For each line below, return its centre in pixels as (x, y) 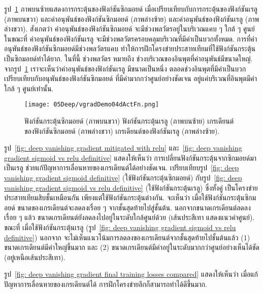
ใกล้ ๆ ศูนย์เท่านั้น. (29, 88)
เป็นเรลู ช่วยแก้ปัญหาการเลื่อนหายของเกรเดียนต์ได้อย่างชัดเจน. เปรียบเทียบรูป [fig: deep (122, 168)
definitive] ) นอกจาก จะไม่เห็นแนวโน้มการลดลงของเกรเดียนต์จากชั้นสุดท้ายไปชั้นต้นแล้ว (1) (127, 237)
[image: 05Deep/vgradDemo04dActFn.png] (92, 105)
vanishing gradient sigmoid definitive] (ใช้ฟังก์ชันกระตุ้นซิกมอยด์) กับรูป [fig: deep (123, 177)
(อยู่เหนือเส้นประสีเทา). (35, 257)
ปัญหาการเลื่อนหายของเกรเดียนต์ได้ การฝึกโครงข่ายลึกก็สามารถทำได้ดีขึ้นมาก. (106, 284)
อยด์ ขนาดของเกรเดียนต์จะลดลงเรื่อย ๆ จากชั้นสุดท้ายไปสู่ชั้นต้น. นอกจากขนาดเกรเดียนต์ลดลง (127, 207)
